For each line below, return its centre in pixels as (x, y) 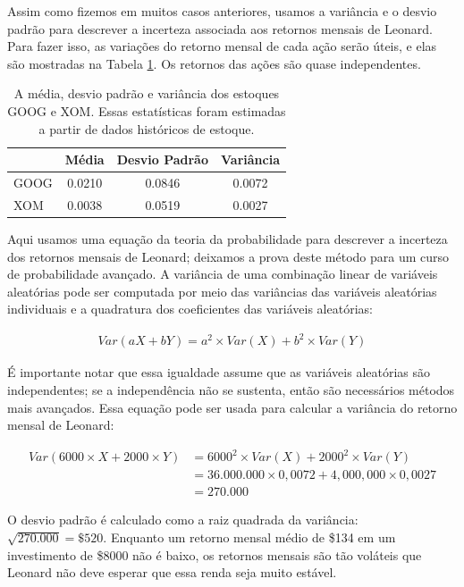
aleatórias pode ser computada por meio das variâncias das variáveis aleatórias (222, 291)
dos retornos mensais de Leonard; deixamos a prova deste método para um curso (228, 256)
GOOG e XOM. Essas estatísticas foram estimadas (147, 110)
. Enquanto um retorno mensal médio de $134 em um (249, 537)
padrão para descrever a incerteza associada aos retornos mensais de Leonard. (220, 28)
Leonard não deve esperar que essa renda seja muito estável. (172, 572)
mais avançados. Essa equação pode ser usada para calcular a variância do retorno (232, 407)
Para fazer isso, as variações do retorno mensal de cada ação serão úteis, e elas (222, 46)
